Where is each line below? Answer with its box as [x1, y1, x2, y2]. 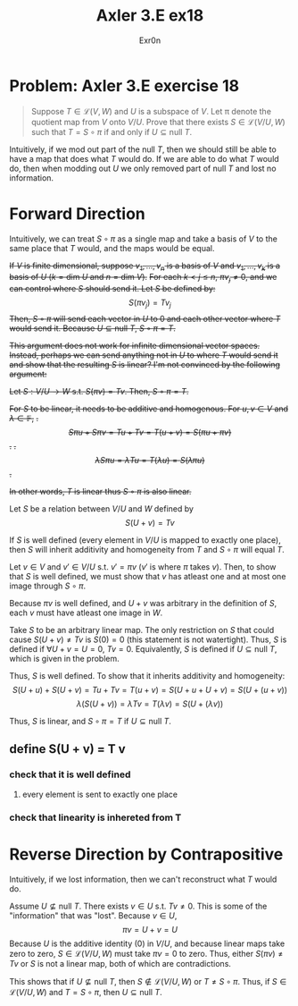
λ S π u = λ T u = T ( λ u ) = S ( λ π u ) [95, 455, 205, 466]
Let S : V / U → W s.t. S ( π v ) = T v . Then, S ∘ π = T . [9, 386, 189, 397]
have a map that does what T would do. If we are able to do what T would [9, 153, 279, 164]
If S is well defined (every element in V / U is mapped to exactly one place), [9, 535, 281, 545]
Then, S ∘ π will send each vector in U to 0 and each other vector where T [9, 314, 281, 325]
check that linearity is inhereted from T [9, 811, 182, 824]
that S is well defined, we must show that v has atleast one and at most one [9, 571, 286, 582]
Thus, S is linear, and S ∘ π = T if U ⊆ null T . [9, 716, 172, 727]
